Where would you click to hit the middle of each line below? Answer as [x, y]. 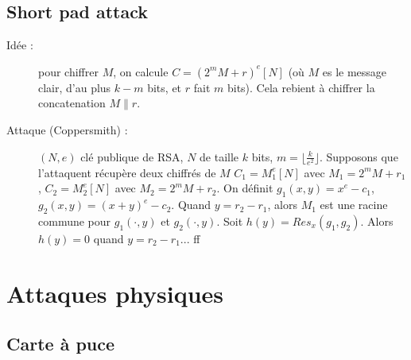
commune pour [75, 221]
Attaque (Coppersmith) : [67, 129]
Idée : [20, 45]
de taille [219, 156]
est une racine [354, 205]
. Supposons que [359, 156]
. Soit [230, 221]
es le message [355, 71]
